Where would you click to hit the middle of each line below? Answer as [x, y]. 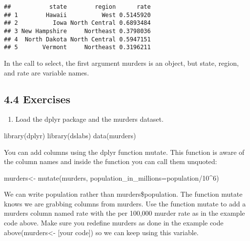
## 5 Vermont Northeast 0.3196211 [77, 47]
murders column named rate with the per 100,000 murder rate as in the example [125, 213]
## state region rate [77, 7]
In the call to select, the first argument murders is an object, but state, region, [121, 63]
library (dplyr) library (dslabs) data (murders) [70, 135]
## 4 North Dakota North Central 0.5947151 [77, 39]
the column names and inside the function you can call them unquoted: [111, 161]
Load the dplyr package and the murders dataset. [89, 119]
